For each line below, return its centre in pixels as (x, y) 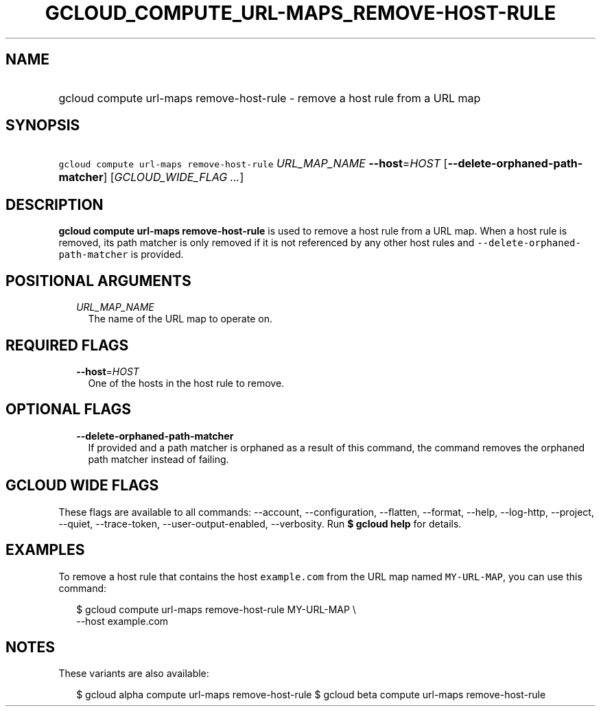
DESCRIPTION (55, 204)
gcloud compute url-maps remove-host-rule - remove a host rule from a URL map (270, 98)
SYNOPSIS (43, 126)
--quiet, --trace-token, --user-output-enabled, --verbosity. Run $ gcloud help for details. (260, 523)
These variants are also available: (134, 674)
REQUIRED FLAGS (67, 345)
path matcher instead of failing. (158, 459)
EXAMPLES (45, 550)
